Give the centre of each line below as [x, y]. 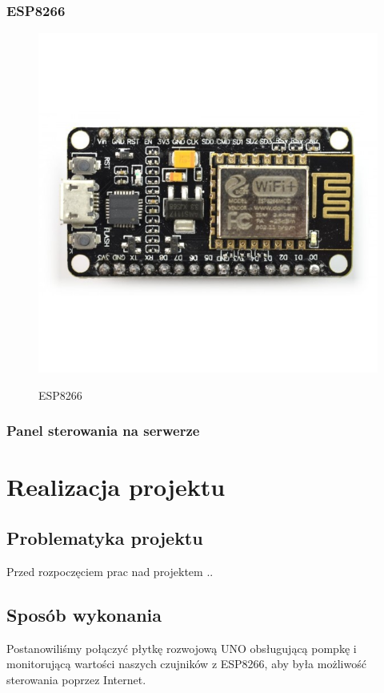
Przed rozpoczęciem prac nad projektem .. [110, 571]
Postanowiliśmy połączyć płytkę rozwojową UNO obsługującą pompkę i [182, 648]
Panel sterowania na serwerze [103, 431]
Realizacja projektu [116, 487]
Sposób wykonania [84, 614]
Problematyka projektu [105, 538]
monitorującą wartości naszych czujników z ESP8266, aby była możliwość [186, 664]
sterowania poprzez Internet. [76, 679]
